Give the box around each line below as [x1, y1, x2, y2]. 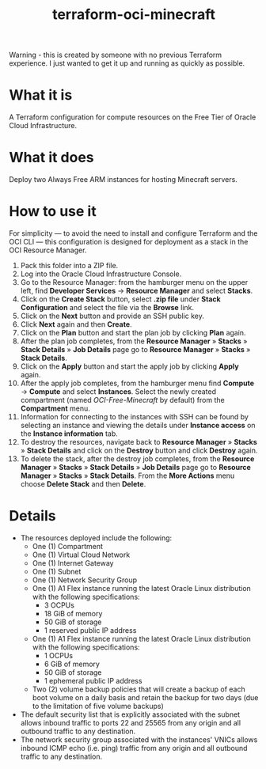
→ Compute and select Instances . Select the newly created [20, 387, 217, 396]
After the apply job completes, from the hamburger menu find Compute [20, 378, 255, 388]
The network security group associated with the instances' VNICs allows [20, 734, 258, 744]
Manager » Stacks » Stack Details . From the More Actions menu [20, 471, 235, 480]
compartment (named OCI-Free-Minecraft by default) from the [20, 396, 225, 404]
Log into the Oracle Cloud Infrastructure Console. [20, 269, 182, 278]
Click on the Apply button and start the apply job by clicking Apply [20, 362, 240, 371]
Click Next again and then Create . [20, 320, 133, 329]
